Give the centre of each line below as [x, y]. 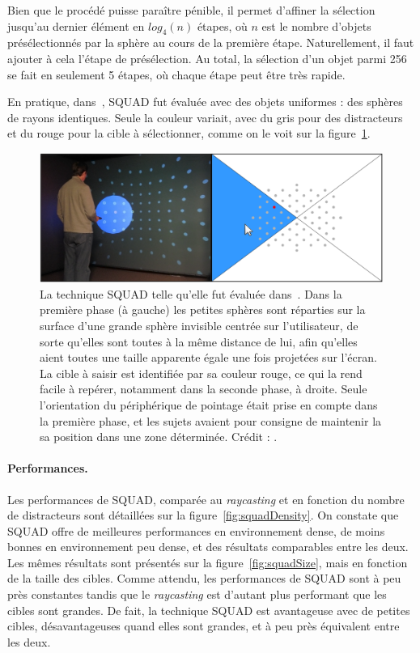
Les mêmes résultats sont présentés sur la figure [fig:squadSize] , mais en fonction [208, 562]
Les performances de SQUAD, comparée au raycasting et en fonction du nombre [206, 499]
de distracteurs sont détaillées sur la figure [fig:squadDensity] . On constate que [203, 515]
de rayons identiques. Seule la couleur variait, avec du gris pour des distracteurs [205, 117]
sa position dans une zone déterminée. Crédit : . [159, 437]
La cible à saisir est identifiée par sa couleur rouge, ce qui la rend [201, 373]
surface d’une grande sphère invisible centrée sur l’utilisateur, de [199, 325]
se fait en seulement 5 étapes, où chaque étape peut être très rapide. [176, 74]
